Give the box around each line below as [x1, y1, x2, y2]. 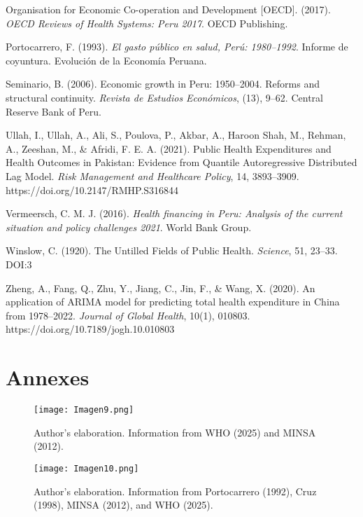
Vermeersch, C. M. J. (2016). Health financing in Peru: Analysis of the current [6, 206, 343, 221]
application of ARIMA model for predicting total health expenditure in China [6, 294, 340, 309]
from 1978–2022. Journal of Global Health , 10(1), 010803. [6, 308, 250, 322]
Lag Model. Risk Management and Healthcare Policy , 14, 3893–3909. [6, 168, 299, 183]
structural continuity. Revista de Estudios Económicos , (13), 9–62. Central [6, 90, 323, 104]
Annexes [6, 363, 90, 392]
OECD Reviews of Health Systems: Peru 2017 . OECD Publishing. [6, 15, 288, 30]
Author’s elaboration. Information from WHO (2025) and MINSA [34, 425, 316, 439]
